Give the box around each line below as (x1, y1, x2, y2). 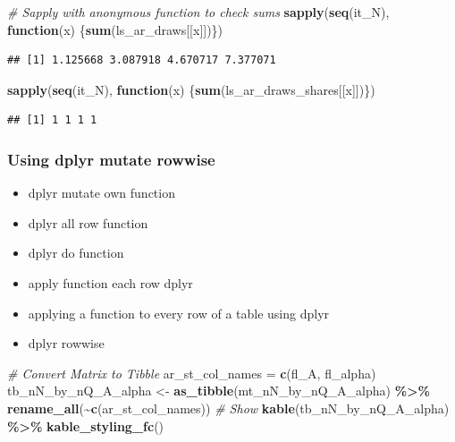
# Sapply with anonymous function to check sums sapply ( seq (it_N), (7, 3, 390, 21)
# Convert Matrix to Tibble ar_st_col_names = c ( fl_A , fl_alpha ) (7, 363, 376, 382)
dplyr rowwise (28, 334, 105, 353)
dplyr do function (28, 243, 124, 262)
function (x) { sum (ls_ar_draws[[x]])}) (7, 20, 223, 38)
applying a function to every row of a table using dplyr (28, 303, 330, 322)
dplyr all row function (28, 213, 148, 232)
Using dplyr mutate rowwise (7, 148, 215, 170)
